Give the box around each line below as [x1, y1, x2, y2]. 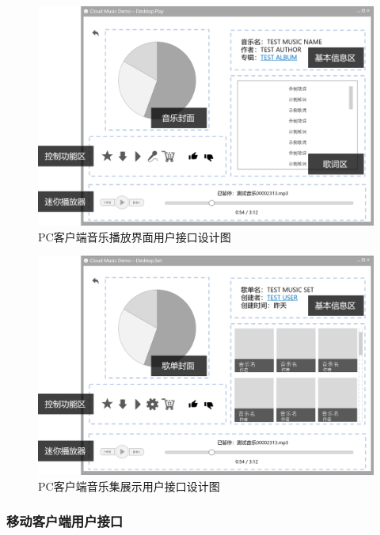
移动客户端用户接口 [6, 511, 123, 531]
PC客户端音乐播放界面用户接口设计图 [38, 228, 231, 245]
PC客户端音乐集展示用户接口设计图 [38, 477, 220, 494]
